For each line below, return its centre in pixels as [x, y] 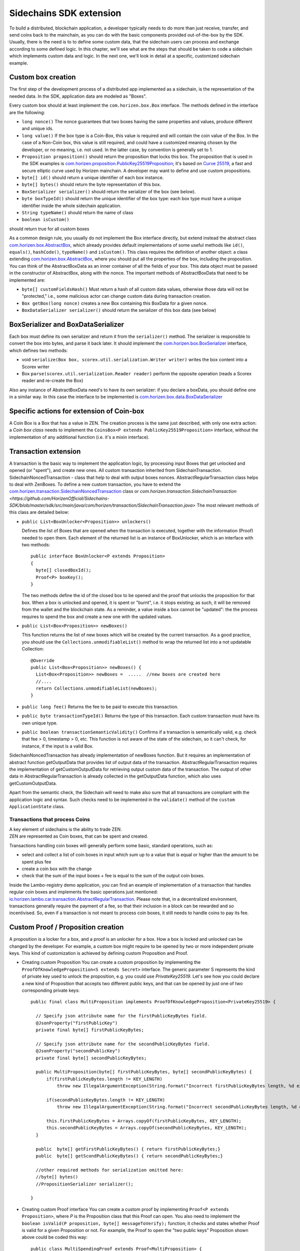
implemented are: [27, 280]
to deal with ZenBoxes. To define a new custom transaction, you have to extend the [95, 484]
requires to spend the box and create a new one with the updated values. [97, 616]
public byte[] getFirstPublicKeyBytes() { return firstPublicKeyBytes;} [128, 1149]
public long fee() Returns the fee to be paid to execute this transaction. [100, 707]
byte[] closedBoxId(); [63, 570]
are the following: [27, 112]
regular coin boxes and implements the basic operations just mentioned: [84, 892]
